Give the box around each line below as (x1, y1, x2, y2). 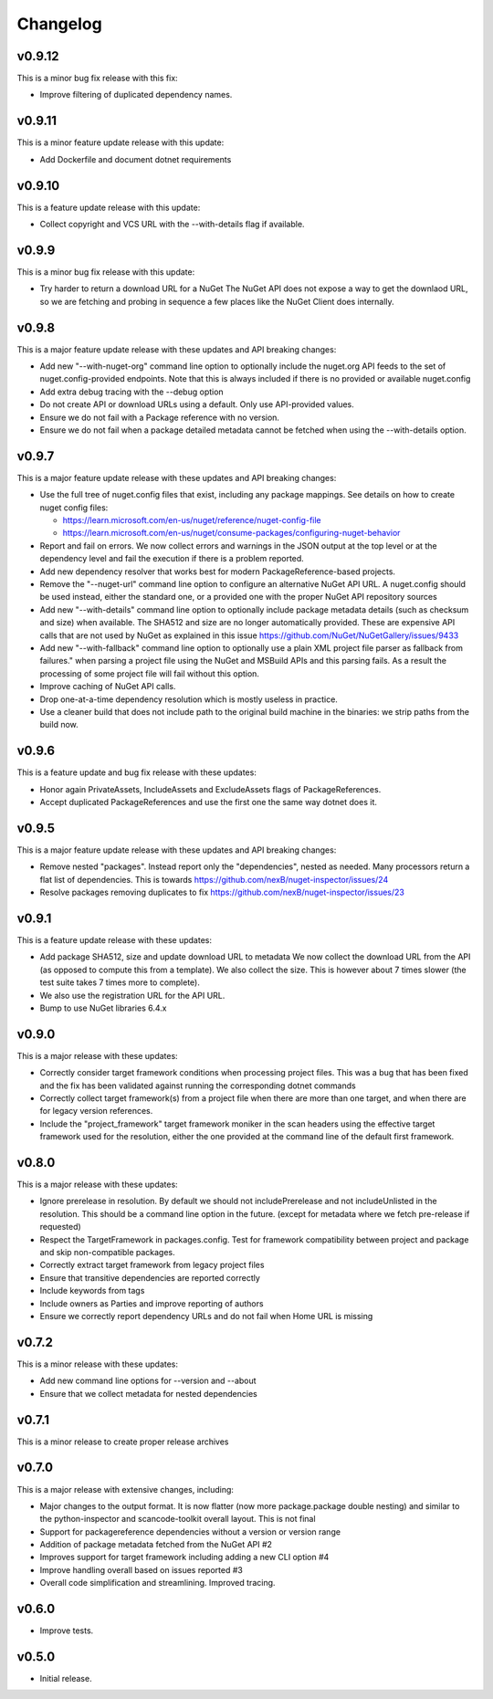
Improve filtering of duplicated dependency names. (39, 89, 233, 100)
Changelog (16, 14, 102, 34)
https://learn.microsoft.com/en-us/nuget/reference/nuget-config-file (62, 515, 321, 526)
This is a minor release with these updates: (16, 1358, 178, 1369)
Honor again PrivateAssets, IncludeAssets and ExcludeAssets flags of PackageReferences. (39, 783, 382, 794)
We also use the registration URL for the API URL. (39, 990, 226, 1001)
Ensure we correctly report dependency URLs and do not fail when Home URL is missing (39, 1311, 373, 1321)
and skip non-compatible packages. (39, 1247, 175, 1258)
